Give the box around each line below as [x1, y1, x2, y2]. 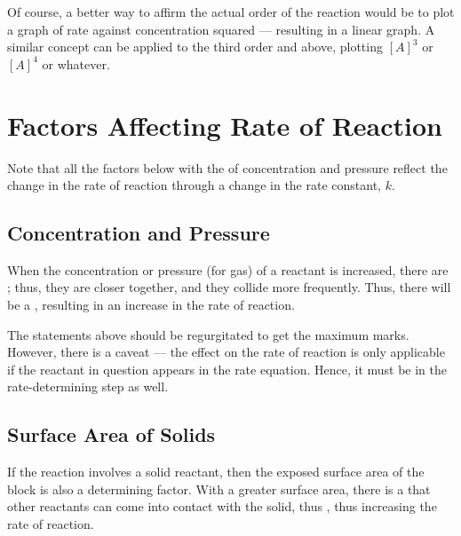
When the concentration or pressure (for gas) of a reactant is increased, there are [7, 260, 449, 279]
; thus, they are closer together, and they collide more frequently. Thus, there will [7, 278, 451, 296]
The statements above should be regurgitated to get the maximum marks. [7, 325, 409, 343]
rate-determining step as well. [7, 377, 169, 396]
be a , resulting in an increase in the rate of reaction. [7, 296, 295, 314]
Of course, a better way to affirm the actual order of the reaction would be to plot [7, 3, 455, 20]
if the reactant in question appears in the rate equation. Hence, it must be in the [7, 359, 448, 378]
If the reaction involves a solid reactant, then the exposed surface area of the [7, 462, 425, 481]
